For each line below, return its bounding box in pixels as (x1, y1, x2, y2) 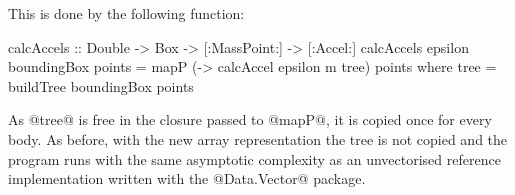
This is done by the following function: (8, 3, 245, 23)
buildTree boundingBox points (8, 75, 194, 96)
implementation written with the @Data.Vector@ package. (8, 168, 366, 189)
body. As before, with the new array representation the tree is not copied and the (8, 128, 508, 149)
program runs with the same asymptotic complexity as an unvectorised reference (8, 148, 501, 169)
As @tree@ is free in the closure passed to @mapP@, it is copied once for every (8, 109, 492, 130)
